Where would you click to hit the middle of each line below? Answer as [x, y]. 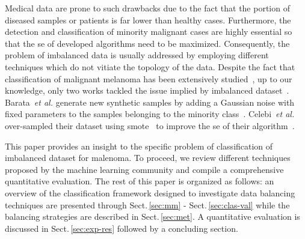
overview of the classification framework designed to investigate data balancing [150, 192]
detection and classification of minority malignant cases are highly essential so [149, 32]
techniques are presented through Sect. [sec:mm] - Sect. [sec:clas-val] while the [147, 204]
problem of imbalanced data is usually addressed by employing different [137, 55]
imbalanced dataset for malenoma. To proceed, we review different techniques [148, 158]
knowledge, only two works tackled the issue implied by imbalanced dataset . [147, 90]
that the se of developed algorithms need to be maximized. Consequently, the [147, 43]
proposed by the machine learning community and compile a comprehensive [144, 169]
